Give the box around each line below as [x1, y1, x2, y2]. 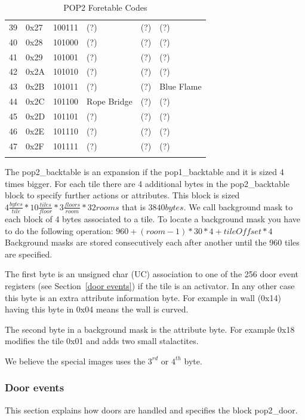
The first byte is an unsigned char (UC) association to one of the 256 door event [5, 268, 299, 280]
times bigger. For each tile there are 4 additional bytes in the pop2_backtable [5, 177, 289, 189]
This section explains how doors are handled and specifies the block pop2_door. [5, 403, 298, 416]
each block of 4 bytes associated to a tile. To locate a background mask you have [5, 213, 300, 225]
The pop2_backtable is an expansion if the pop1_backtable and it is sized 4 [5, 165, 284, 177]
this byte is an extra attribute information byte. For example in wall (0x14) [5, 291, 281, 303]
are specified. [5, 247, 53, 260]
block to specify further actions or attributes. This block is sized [5, 189, 240, 201]
